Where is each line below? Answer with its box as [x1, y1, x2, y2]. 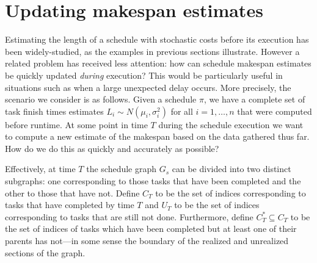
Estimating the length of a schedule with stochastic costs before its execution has [5, 33, 309, 46]
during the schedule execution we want [158, 118, 304, 131]
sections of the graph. [5, 246, 86, 259]
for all [170, 104, 193, 117]
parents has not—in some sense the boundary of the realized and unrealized [5, 234, 289, 247]
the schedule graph [86, 162, 157, 175]
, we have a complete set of [203, 93, 305, 106]
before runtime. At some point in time [5, 118, 148, 131]
